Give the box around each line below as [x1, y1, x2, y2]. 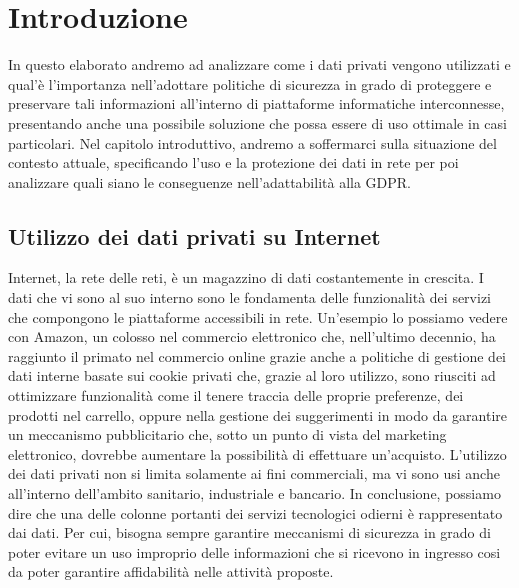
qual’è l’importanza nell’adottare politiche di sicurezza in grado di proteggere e [8, 73, 492, 94]
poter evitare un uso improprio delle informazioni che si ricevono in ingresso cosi [8, 541, 501, 562]
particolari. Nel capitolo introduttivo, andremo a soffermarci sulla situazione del [8, 132, 497, 153]
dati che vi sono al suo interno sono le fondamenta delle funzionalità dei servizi [8, 287, 491, 308]
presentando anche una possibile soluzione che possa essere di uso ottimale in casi [8, 112, 507, 133]
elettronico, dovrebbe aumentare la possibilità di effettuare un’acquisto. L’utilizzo [8, 443, 507, 464]
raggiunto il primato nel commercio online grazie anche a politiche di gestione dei [8, 345, 506, 366]
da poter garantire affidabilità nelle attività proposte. [8, 561, 334, 582]
